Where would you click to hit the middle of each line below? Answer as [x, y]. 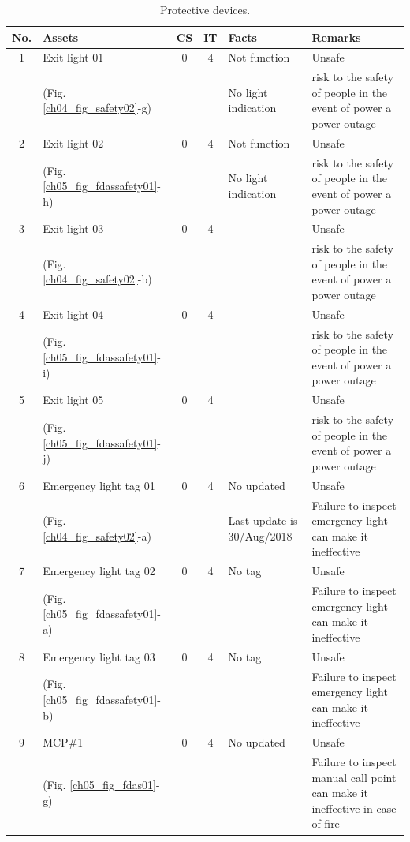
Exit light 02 [73, 142]
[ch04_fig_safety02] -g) [97, 108]
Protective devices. [205, 9]
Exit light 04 [73, 314]
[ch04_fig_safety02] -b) [97, 279]
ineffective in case [354, 808]
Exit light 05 [73, 400]
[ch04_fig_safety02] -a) [97, 535]
